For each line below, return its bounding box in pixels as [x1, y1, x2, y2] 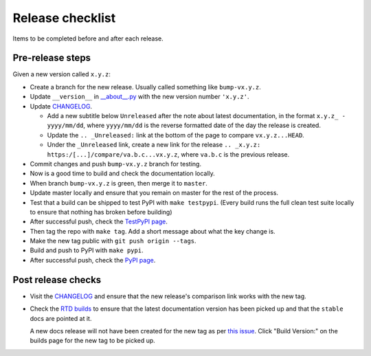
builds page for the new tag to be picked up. [30, 337, 156, 345]
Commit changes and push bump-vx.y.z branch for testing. [30, 159, 202, 168]
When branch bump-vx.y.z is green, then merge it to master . [30, 179, 207, 187]
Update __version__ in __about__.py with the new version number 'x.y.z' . [30, 93, 250, 101]
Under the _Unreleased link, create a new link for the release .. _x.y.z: [47, 141, 261, 149]
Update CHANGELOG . [30, 102, 93, 110]
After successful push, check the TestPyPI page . [30, 217, 168, 226]
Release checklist [12, 10, 116, 25]
